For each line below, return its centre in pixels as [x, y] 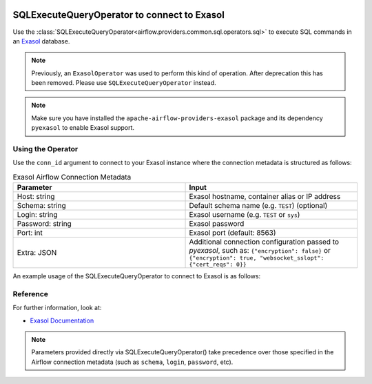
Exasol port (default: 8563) [232, 233]
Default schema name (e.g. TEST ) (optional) [258, 206]
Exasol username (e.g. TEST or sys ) [245, 215]
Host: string [36, 197]
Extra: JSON [37, 253]
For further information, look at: [57, 308]
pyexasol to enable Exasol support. [83, 128]
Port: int [30, 233]
